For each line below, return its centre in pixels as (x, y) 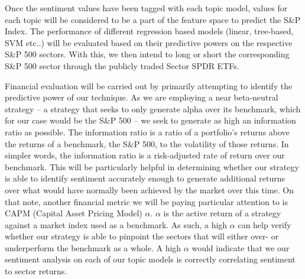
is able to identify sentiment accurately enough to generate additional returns (145, 178)
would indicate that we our (241, 247)
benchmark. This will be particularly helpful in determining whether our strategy (152, 166)
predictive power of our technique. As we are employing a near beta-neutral (142, 97)
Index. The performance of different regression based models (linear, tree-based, (149, 31)
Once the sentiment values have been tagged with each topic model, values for (146, 8)
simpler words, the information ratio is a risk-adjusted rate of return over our (145, 155)
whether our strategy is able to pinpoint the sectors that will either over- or (142, 236)
